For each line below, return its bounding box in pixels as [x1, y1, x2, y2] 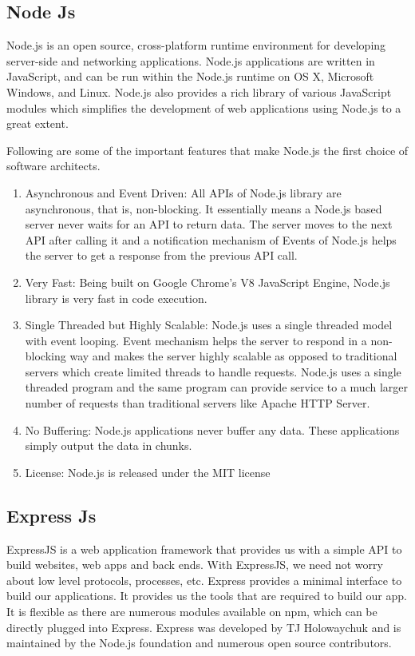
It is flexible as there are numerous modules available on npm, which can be [6, 603, 377, 620]
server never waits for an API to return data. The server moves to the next [25, 216, 393, 233]
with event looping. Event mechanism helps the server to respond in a [25, 332, 367, 348]
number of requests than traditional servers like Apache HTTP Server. [25, 395, 370, 411]
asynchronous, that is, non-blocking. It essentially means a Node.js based [25, 200, 382, 217]
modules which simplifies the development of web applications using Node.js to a [6, 99, 401, 116]
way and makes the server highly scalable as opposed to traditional [69, 348, 397, 364]
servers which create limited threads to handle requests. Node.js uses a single [25, 363, 401, 380]
